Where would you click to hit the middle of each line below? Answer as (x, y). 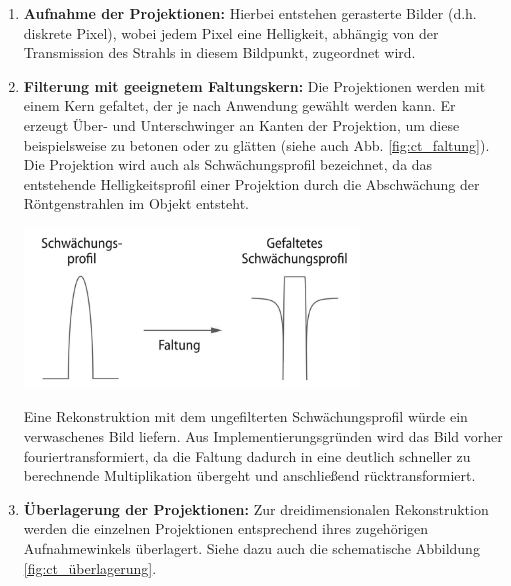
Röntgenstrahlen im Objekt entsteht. (136, 203)
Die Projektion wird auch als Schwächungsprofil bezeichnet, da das (228, 164)
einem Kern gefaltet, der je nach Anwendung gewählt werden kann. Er (239, 105)
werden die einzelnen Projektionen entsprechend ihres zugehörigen (226, 528)
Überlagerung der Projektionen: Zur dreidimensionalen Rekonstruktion (256, 508)
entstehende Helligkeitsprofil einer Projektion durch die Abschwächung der (251, 183)
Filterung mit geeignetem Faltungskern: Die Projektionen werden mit (254, 85)
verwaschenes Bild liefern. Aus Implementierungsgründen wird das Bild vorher (263, 435)
